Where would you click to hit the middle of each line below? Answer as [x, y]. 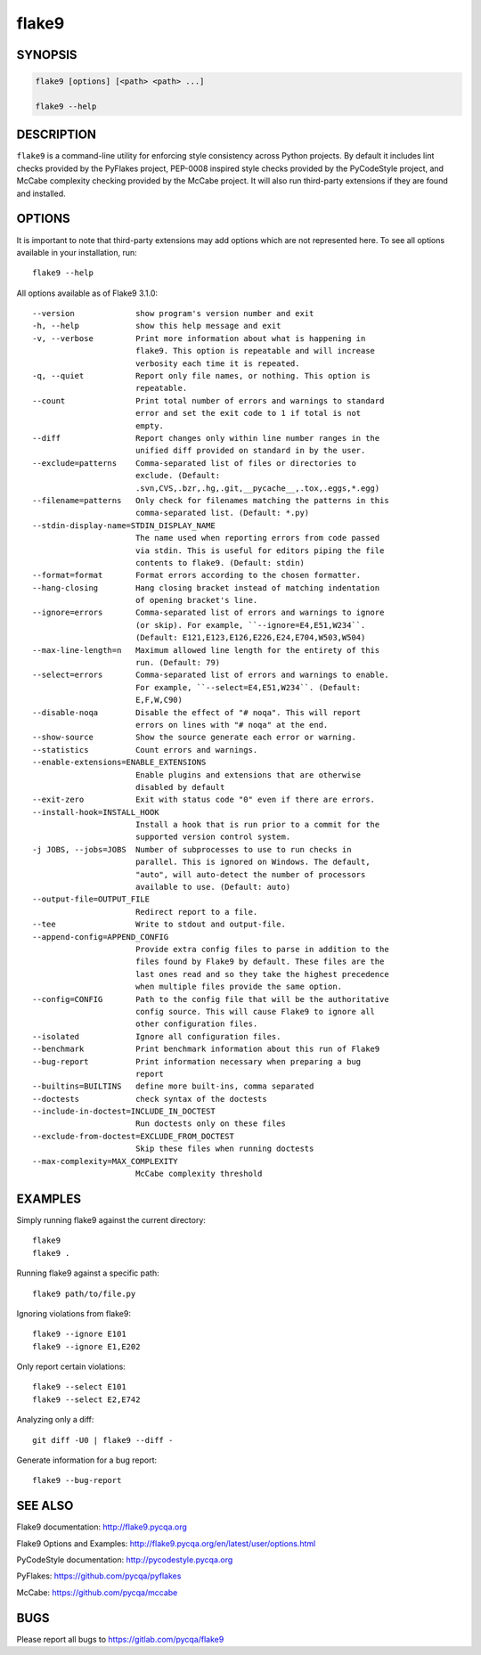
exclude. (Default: [178, 476]
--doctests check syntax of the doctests [150, 1099]
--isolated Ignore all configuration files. [157, 1036]
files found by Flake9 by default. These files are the [260, 962]
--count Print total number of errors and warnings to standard [208, 400]
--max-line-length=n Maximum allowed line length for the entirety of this [206, 650]
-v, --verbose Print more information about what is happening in [199, 338]
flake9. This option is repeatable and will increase [255, 351]
